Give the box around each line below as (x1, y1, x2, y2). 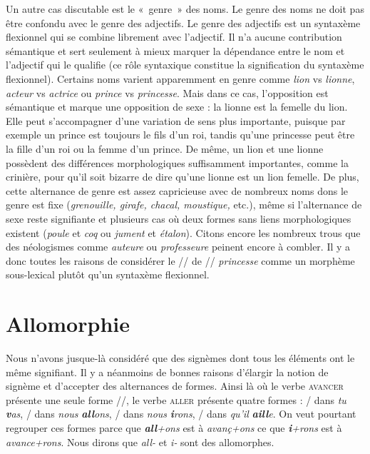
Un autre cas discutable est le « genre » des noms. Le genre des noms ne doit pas (6, 1, 364, 16)
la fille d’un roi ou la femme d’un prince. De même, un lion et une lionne (6, 141, 324, 156)
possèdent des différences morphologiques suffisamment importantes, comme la (6, 155, 349, 170)
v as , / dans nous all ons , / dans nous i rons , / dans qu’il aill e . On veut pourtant (6, 406, 356, 421)
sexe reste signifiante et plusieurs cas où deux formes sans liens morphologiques (6, 211, 351, 226)
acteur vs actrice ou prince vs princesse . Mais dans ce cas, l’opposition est (6, 85, 329, 100)
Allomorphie (6, 309, 130, 338)
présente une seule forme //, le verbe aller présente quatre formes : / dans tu (6, 392, 346, 407)
